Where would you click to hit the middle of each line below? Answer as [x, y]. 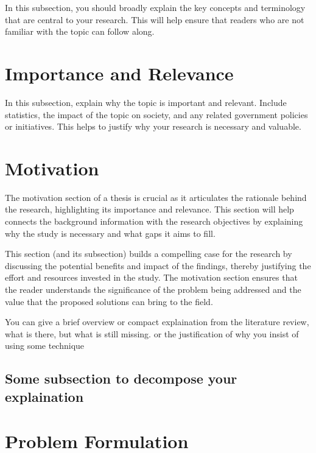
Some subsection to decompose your [121, 378]
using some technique [45, 346]
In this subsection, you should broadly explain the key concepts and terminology [155, 7]
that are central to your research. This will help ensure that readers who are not [155, 19]
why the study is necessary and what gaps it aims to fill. [110, 233]
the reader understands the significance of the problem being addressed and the [153, 289]
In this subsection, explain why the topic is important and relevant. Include [146, 102]
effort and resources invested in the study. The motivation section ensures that [151, 277]
